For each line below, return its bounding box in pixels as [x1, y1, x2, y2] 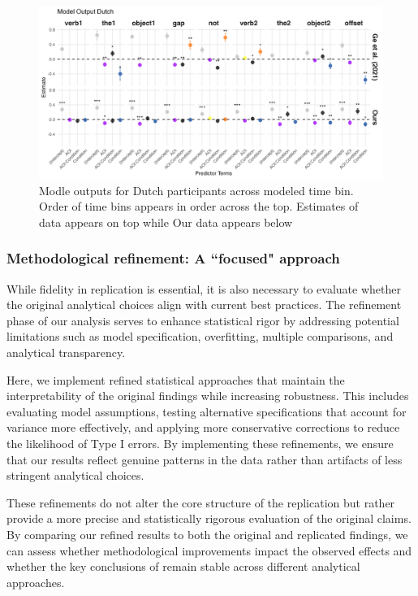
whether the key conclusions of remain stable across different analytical [6, 558, 360, 575]
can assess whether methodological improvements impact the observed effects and [6, 542, 412, 559]
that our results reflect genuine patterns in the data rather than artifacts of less [6, 450, 403, 468]
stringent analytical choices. [6, 467, 144, 484]
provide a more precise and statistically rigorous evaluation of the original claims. [6, 510, 412, 527]
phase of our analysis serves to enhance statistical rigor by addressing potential [6, 311, 399, 328]
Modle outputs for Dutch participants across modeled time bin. [39, 181, 354, 198]
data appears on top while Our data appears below [39, 213, 293, 230]
